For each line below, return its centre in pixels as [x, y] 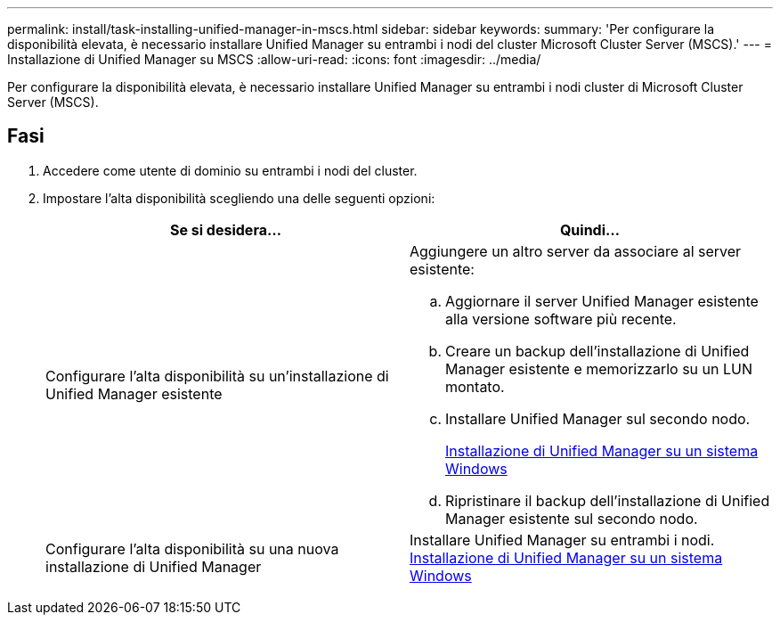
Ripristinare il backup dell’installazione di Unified [608, 500]
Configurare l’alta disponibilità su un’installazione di [217, 376]
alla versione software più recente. [561, 319]
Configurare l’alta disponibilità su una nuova [192, 548]
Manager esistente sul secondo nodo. [572, 518]
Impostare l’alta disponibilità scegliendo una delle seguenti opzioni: [239, 198]
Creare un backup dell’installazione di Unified [597, 351]
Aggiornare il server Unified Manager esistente [602, 301]
